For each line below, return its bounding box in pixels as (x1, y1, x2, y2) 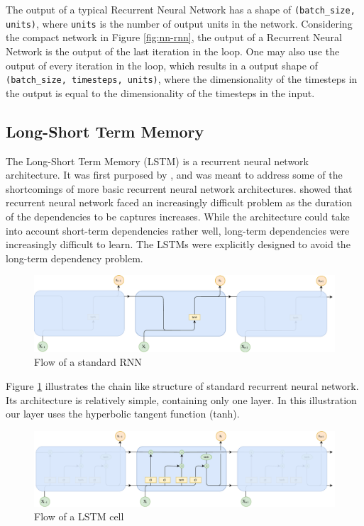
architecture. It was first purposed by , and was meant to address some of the (6, 167, 343, 182)
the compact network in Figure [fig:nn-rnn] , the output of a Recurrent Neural (6, 30, 342, 45)
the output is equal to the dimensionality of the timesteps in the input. (6, 85, 315, 100)
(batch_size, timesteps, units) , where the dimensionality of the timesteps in (6, 72, 358, 86)
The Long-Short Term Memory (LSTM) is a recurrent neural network (6, 153, 309, 168)
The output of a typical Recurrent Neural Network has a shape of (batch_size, (6, 2, 355, 16)
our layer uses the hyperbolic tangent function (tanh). (6, 406, 240, 421)
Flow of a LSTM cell (34, 509, 124, 524)
